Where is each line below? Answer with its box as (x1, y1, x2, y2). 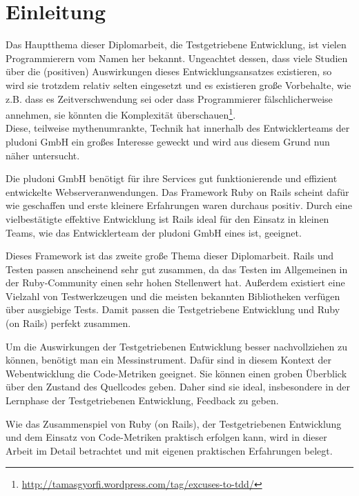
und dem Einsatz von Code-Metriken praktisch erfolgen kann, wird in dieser (6, 430, 327, 444)
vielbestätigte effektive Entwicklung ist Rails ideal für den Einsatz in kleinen (6, 211, 329, 226)
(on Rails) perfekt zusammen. (6, 316, 131, 330)
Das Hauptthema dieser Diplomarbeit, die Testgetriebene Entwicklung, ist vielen (6, 37, 347, 52)
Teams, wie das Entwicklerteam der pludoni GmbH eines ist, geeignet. (6, 225, 302, 239)
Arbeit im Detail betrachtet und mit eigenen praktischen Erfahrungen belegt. (6, 443, 333, 457)
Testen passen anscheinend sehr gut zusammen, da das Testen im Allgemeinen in (6, 261, 348, 276)
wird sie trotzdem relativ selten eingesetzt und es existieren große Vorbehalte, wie (6, 77, 351, 92)
